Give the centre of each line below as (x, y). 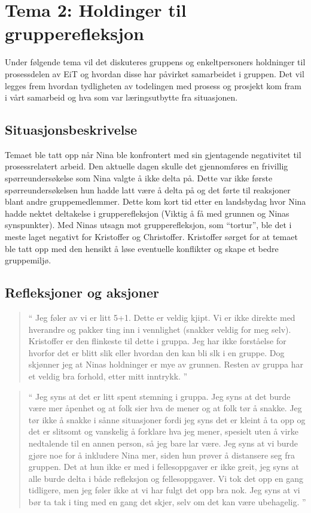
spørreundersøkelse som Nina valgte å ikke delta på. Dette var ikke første (139, 178)
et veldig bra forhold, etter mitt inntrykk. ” (108, 376)
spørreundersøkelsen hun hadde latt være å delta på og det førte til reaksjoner (148, 189)
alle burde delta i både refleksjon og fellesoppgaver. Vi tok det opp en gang (166, 478)
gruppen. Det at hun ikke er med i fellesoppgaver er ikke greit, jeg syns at (164, 467)
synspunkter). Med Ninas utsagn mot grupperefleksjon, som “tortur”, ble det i (148, 225)
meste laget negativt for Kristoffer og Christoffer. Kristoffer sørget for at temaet (151, 237)
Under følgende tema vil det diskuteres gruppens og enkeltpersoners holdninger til (155, 62)
